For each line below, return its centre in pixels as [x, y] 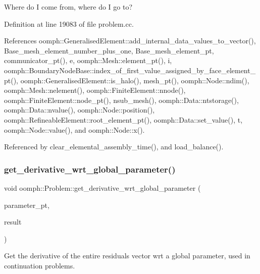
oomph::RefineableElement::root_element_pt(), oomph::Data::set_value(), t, [123, 119]
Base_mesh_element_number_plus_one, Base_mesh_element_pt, [109, 50]
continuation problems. [40, 265]
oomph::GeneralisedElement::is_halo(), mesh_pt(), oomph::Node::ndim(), [135, 80]
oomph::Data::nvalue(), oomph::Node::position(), [80, 110]
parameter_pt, [27, 205]
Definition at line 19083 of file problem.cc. [69, 23]
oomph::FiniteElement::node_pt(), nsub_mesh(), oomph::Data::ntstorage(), [121, 100]
